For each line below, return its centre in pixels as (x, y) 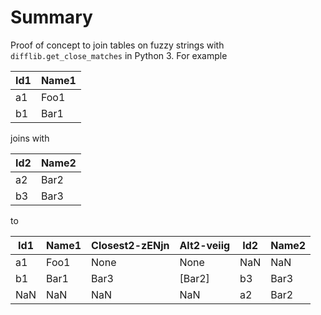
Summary (51, 17)
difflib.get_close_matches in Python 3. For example (119, 55)
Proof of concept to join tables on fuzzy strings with (117, 45)
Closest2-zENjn (130, 245)
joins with (30, 138)
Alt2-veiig (205, 245)
